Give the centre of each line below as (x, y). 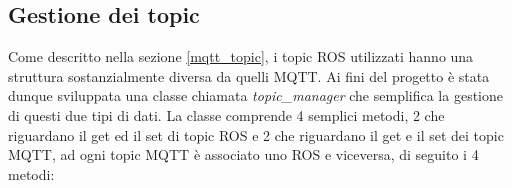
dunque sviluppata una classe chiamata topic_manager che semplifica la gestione (255, 95)
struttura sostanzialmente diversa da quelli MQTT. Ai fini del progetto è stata (249, 75)
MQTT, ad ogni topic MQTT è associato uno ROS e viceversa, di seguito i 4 (243, 154)
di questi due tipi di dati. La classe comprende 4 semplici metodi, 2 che (226, 114)
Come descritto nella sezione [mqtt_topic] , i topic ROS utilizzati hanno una (241, 56)
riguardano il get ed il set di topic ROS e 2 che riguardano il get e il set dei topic (256, 134)
